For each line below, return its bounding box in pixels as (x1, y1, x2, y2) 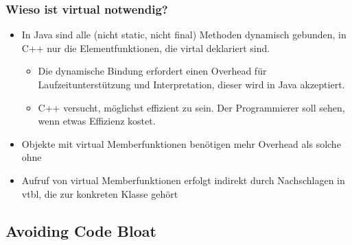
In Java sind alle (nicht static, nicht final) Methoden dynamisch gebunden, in (21, 27, 347, 42)
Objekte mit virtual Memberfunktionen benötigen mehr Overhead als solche (21, 136, 341, 151)
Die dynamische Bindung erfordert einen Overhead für (38, 64, 267, 78)
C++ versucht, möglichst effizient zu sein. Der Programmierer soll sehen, (38, 100, 345, 114)
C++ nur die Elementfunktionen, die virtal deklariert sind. (21, 40, 270, 55)
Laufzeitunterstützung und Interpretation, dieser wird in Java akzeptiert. (38, 77, 345, 91)
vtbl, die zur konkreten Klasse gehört (21, 186, 178, 201)
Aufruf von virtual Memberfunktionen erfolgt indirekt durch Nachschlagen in (21, 172, 345, 187)
